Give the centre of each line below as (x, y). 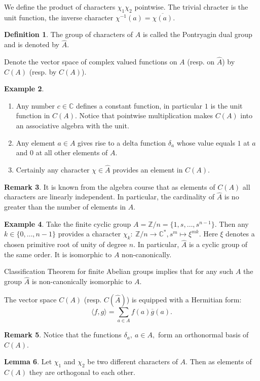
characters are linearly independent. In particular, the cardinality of (109, 197)
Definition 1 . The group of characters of (69, 34)
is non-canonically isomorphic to (82, 281)
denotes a (240, 234)
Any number (35, 105)
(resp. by (43, 71)
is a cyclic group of (218, 244)
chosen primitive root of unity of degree (66, 244)
